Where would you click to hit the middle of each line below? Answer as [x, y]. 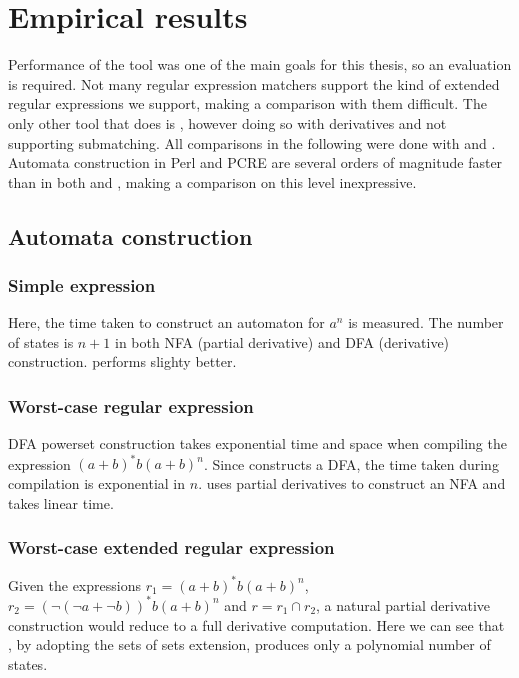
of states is [41, 341]
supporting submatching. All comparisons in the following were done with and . [252, 142]
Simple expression [82, 284]
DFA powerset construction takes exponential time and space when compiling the [257, 443]
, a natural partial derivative [403, 604]
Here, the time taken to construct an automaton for [166, 322]
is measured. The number [426, 322]
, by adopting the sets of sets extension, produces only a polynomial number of [249, 644]
